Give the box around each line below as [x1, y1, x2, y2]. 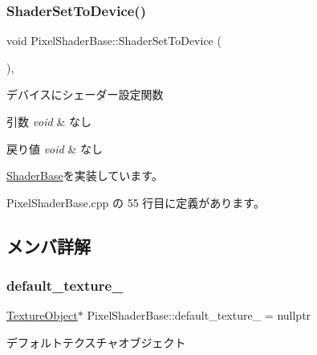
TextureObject [6, 307, 78, 324]
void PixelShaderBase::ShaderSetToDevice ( [6, 32, 221, 49]
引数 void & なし [6, 113, 91, 129]
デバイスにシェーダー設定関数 [6, 86, 164, 103]
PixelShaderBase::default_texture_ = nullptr [87, 307, 311, 324]
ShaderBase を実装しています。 [6, 167, 163, 184]
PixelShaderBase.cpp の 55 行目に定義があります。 [6, 194, 265, 210]
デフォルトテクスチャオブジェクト [6, 333, 186, 350]
